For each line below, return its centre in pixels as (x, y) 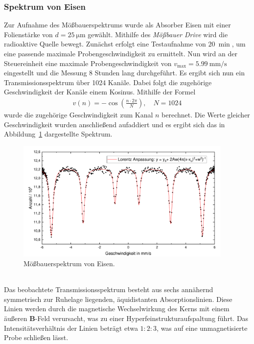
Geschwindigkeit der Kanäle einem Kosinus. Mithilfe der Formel (100, 92)
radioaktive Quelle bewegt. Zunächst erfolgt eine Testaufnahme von (105, 44)
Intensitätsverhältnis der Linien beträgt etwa (71, 328)
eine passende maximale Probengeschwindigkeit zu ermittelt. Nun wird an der (121, 53)
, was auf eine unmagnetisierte (202, 328)
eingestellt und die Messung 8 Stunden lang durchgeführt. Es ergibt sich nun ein (124, 73)
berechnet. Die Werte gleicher (206, 115)
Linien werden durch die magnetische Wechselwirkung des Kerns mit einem (117, 309)
